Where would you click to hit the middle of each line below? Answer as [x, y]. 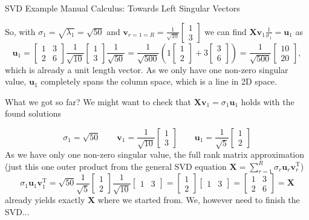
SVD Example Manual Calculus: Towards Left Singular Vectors [122, 8]
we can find [226, 31]
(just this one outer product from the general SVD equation [116, 166]
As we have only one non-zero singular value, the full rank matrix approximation [155, 154]
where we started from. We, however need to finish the [199, 200]
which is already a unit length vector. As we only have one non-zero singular [147, 69]
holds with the [268, 101]
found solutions [33, 113]
